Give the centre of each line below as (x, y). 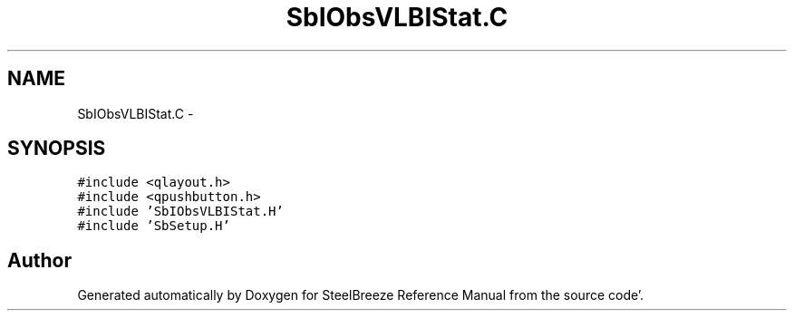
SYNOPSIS (57, 149)
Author (39, 260)
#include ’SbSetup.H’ (154, 226)
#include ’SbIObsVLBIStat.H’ (180, 212)
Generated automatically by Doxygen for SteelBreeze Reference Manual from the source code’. (361, 295)
